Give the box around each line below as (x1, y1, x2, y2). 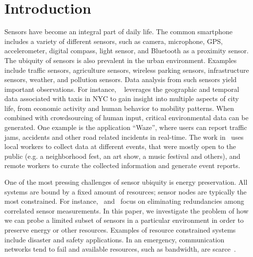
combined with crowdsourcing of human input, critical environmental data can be (4, 112, 249, 123)
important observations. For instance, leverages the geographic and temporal (4, 84, 239, 94)
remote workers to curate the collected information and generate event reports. (4, 160, 240, 171)
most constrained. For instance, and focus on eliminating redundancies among (4, 196, 244, 206)
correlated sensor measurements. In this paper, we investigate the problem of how (4, 205, 249, 215)
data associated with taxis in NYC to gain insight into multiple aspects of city (4, 93, 239, 104)
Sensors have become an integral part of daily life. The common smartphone (4, 26, 233, 37)
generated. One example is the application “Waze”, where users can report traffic (4, 122, 247, 132)
